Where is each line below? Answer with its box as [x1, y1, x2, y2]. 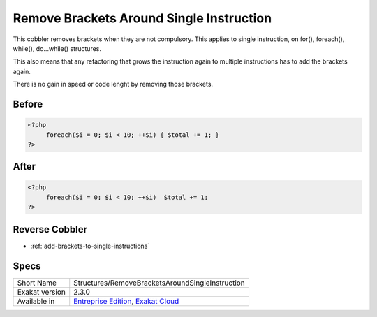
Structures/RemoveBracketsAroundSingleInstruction [73, 278, 246, 288]
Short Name [17, 278, 57, 288]
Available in [17, 296, 55, 306]
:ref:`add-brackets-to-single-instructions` [30, 242, 150, 250]
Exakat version [17, 287, 66, 297]
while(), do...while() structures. [13, 44, 101, 52]
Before [13, 98, 43, 110]
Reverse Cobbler [13, 223, 87, 235]
